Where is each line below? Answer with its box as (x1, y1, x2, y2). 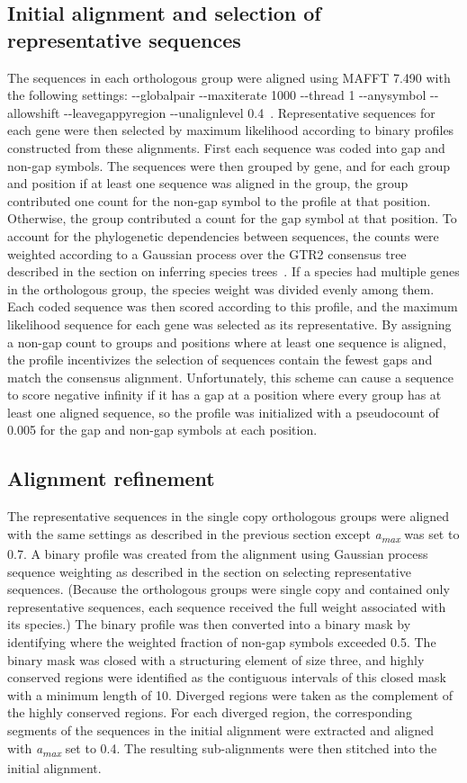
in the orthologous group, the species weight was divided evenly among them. (7, 279, 435, 298)
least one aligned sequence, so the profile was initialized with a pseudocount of (7, 402, 439, 421)
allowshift (7, 103, 60, 121)
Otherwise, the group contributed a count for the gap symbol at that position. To (7, 209, 457, 228)
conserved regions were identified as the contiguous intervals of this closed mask (7, 668, 446, 687)
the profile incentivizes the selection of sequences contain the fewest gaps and (7, 350, 433, 369)
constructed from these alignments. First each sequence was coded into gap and (7, 138, 445, 157)
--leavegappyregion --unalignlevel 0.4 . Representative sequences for (64, 103, 436, 121)
